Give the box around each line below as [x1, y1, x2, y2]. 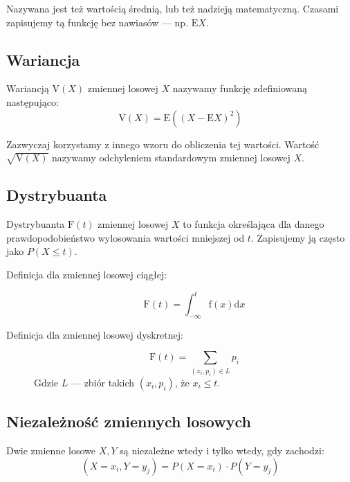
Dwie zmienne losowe [6, 443, 95, 457]
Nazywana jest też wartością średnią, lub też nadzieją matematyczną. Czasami [6, 1, 339, 15]
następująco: [6, 94, 59, 109]
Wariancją [6, 81, 49, 96]
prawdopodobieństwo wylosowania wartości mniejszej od [6, 230, 245, 244]
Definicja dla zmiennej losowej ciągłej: [6, 267, 167, 281]
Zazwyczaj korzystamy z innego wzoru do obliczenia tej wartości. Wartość [6, 136, 320, 151]
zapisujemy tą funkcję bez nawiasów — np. [6, 15, 189, 29]
